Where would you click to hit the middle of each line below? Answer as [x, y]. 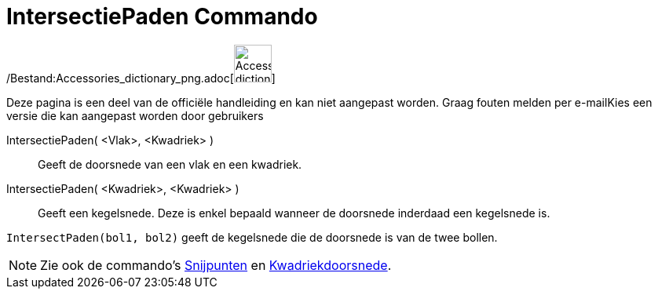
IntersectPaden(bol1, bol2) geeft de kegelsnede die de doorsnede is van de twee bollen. [252, 237]
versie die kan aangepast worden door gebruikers [135, 115]
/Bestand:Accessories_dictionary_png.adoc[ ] [141, 78]
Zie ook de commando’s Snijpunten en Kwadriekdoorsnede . [216, 265]
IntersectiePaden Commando [162, 16]
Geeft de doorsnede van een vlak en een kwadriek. [170, 164]
